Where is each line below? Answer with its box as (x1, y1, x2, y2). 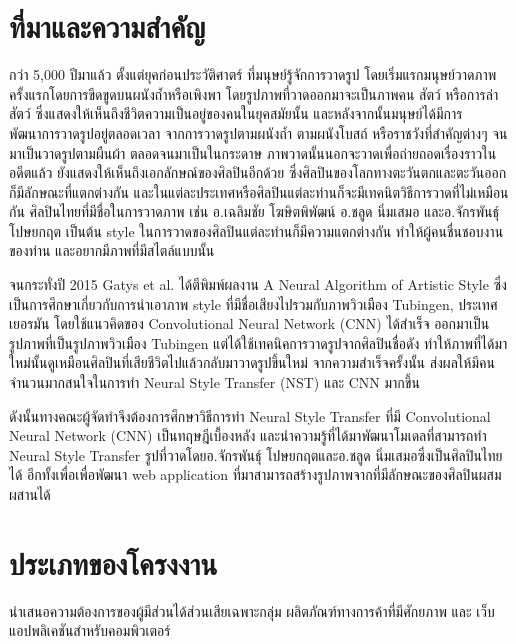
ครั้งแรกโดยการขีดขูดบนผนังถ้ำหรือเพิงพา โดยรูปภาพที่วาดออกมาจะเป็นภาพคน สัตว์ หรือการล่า (9, 83, 499, 104)
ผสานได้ (9, 484, 51, 504)
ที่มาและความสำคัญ (9, 6, 206, 47)
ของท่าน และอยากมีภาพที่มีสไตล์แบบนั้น (9, 240, 215, 261)
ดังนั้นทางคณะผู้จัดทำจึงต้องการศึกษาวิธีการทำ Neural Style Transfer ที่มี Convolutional (9, 405, 491, 426)
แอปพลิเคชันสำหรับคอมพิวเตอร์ (9, 620, 171, 641)
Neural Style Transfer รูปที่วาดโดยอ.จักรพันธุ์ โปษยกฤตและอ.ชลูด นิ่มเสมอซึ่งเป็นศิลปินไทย (9, 444, 503, 465)
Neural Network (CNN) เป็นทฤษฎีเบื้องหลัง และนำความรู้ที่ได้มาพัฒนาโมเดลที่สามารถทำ (9, 425, 487, 446)
